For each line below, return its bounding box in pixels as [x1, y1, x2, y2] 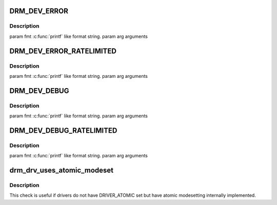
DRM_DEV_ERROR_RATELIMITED [9, 47, 116, 55]
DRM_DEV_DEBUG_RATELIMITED [9, 126, 117, 135]
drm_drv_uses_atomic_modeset [9, 166, 114, 175]
